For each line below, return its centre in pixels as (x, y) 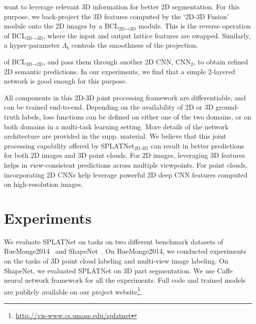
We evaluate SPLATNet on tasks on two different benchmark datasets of (114, 241)
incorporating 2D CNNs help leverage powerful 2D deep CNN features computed (126, 174)
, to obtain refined (221, 61)
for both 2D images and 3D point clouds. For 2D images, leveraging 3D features (125, 155)
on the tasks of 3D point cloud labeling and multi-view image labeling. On (116, 261)
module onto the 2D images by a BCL (62, 26)
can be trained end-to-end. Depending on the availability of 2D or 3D (109, 107)
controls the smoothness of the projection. (135, 45)
